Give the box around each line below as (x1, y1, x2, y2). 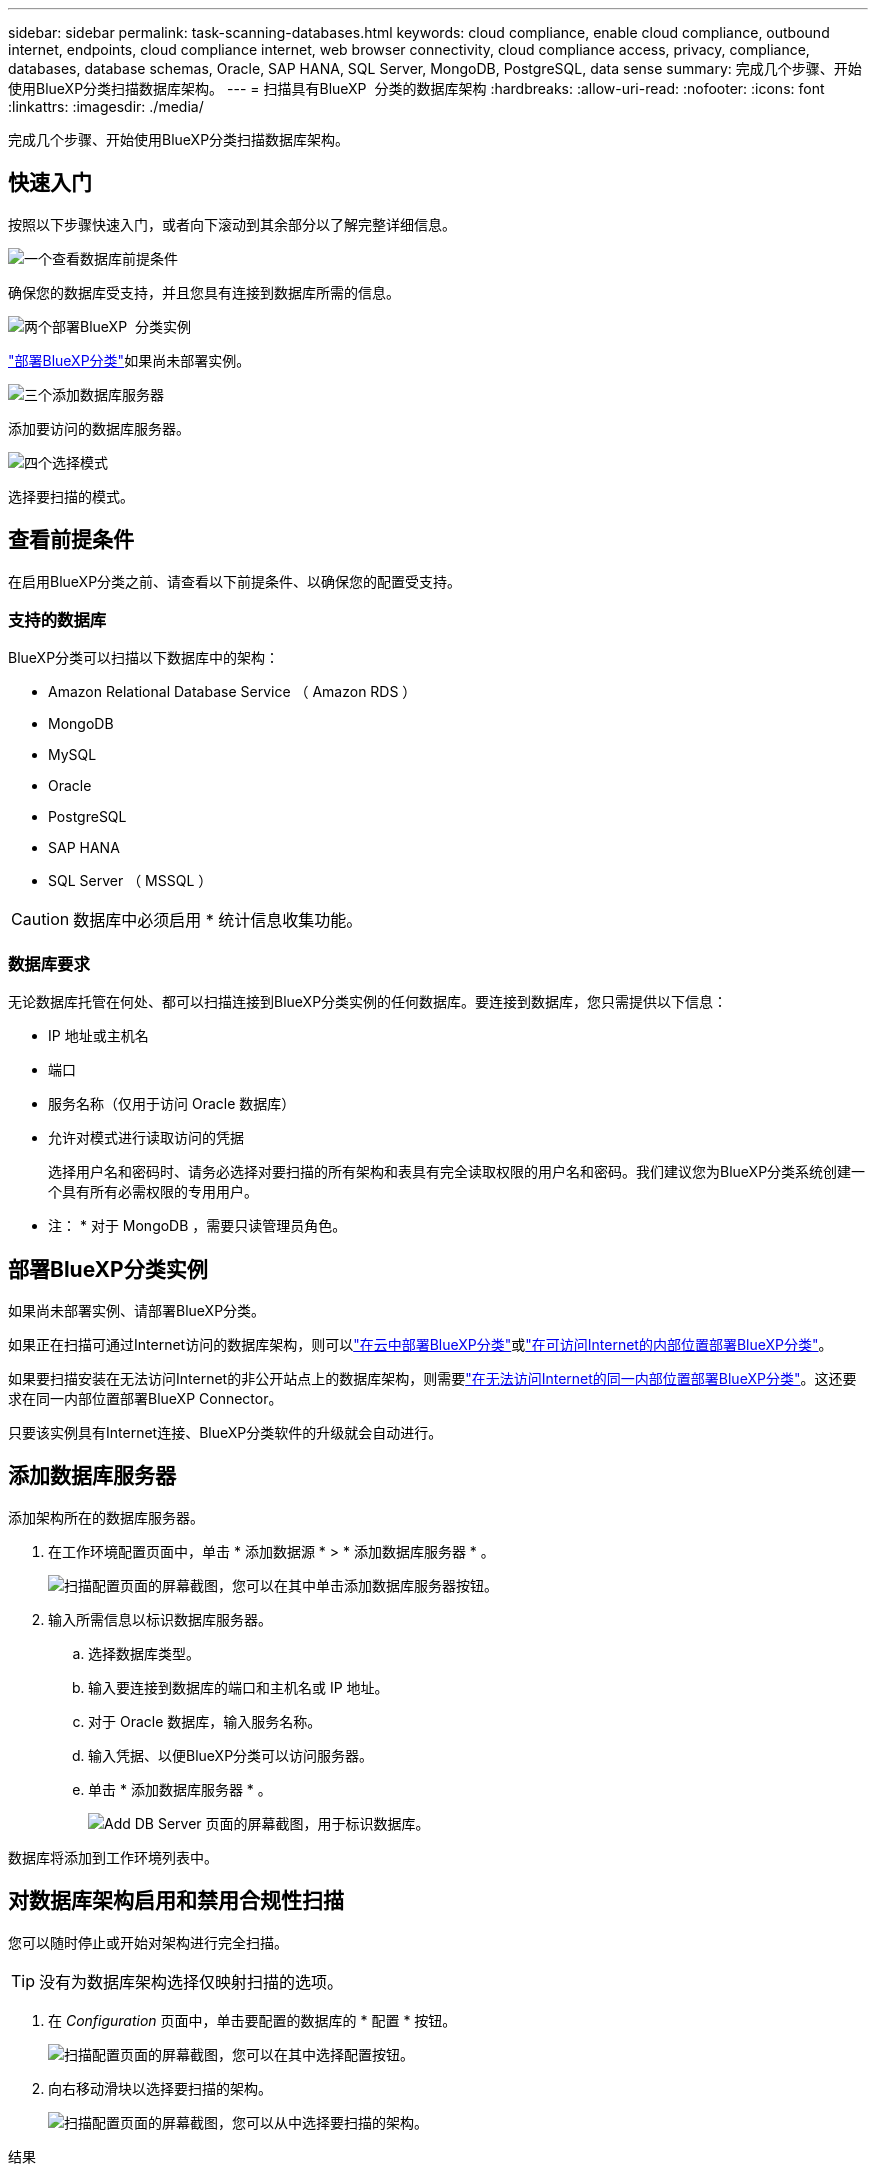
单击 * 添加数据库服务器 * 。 (88, 1780, 272, 1798)
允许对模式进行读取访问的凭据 (48, 1129, 244, 1147)
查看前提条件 (8, 527, 134, 553)
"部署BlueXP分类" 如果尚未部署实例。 (8, 351, 251, 369)
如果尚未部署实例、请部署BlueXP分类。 (8, 1302, 266, 1320)
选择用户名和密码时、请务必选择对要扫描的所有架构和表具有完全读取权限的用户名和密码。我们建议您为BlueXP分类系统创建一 (48, 1163, 866, 1181)
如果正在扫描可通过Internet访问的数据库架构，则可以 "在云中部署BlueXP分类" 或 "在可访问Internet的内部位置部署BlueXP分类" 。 (8, 1336, 833, 1354)
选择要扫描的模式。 (8, 487, 134, 505)
